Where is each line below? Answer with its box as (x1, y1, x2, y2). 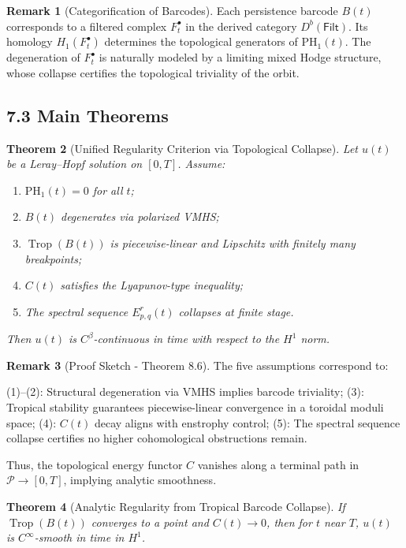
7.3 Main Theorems (6, 103, 169, 127)
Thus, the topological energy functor (6, 456, 183, 472)
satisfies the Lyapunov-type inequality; (60, 277, 244, 293)
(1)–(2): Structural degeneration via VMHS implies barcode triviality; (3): (6, 383, 364, 400)
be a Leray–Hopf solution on (6, 155, 143, 172)
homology (6, 33, 53, 50)
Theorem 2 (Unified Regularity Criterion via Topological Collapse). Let (6, 140, 358, 156)
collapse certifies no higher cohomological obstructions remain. (6, 430, 307, 446)
